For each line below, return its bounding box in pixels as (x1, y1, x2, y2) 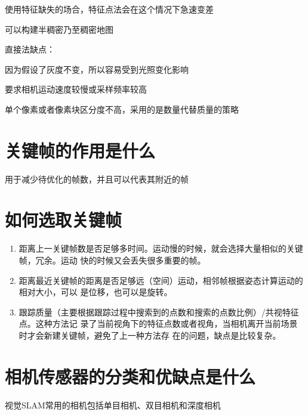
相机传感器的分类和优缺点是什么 (5, 364, 256, 388)
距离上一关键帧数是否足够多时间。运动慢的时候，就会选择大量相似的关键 (19, 242, 303, 255)
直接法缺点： (5, 43, 55, 55)
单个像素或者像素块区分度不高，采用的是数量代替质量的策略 (5, 103, 239, 115)
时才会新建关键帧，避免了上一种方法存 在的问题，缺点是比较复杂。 (19, 329, 281, 341)
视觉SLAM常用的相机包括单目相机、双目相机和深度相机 (5, 398, 221, 411)
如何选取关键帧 (5, 207, 122, 232)
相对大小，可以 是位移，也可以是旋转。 (19, 286, 173, 298)
